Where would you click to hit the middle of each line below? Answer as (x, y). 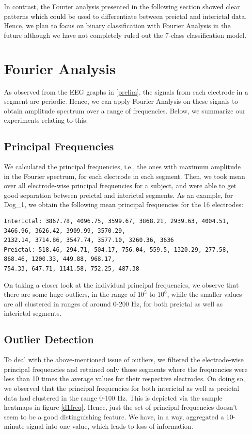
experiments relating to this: (46, 120)
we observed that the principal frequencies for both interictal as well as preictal (122, 388)
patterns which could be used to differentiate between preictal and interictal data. (126, 16)
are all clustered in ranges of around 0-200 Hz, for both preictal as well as (113, 303)
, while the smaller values (205, 294)
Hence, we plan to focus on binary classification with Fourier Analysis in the (117, 25)
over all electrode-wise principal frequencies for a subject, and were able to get (120, 185)
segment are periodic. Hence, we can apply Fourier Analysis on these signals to (121, 101)
